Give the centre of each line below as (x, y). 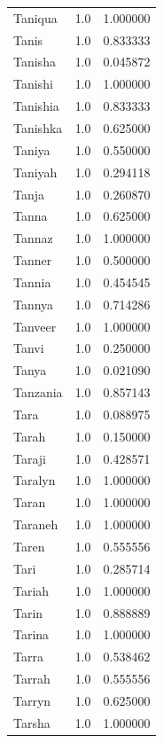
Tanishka (38, 127)
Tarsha (32, 722)
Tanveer (35, 326)
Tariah (31, 590)
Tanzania (38, 392)
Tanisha (35, 62)
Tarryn (32, 700)
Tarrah (32, 679)
